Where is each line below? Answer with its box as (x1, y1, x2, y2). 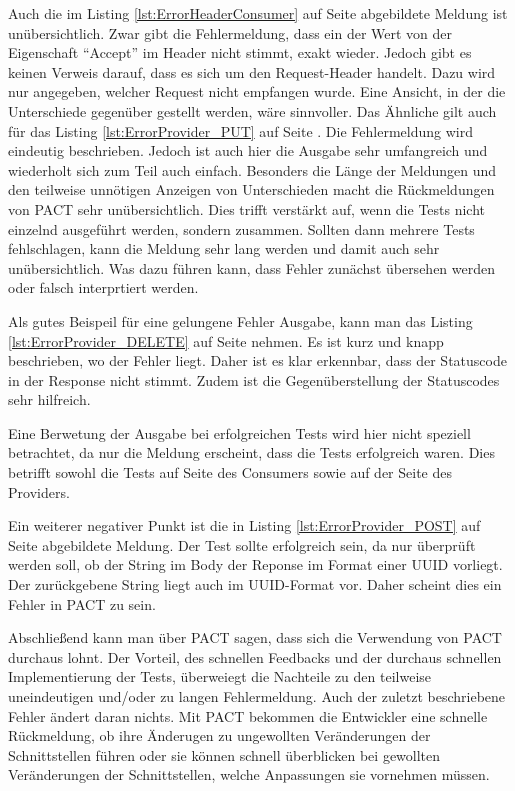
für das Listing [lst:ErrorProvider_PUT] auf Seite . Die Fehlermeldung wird (8, 120, 473, 141)
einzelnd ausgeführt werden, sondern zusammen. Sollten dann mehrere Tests (8, 218, 475, 239)
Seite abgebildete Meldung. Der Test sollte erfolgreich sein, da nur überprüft (8, 534, 476, 555)
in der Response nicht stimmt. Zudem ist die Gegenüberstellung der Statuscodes (8, 369, 500, 390)
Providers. (8, 481, 70, 502)
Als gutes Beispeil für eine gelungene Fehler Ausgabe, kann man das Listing (8, 310, 473, 331)
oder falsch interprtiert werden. (8, 277, 199, 298)
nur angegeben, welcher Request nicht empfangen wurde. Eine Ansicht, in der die (8, 81, 506, 102)
